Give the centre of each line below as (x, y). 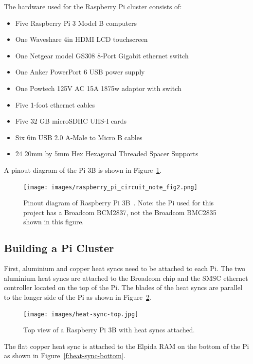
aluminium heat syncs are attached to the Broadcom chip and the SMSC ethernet (126, 278)
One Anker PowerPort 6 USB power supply (80, 72)
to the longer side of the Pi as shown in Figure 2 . (78, 297)
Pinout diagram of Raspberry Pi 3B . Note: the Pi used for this (119, 203)
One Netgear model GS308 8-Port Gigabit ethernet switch (102, 55)
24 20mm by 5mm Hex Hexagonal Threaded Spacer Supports (107, 154)
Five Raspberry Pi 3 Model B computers (76, 23)
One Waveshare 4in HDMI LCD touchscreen (81, 39)
